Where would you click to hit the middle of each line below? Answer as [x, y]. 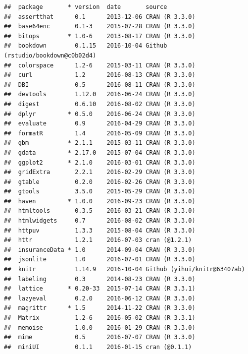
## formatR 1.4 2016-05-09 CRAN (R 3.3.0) [100, 133]
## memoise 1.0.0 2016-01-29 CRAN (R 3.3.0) [100, 327]
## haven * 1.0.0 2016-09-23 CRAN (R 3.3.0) [100, 201]
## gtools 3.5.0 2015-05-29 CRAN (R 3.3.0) [100, 192]
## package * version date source [86, 7]
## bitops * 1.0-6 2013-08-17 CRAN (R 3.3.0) [100, 36]
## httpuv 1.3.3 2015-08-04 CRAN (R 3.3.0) [100, 230]
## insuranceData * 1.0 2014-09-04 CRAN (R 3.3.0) [100, 250]
